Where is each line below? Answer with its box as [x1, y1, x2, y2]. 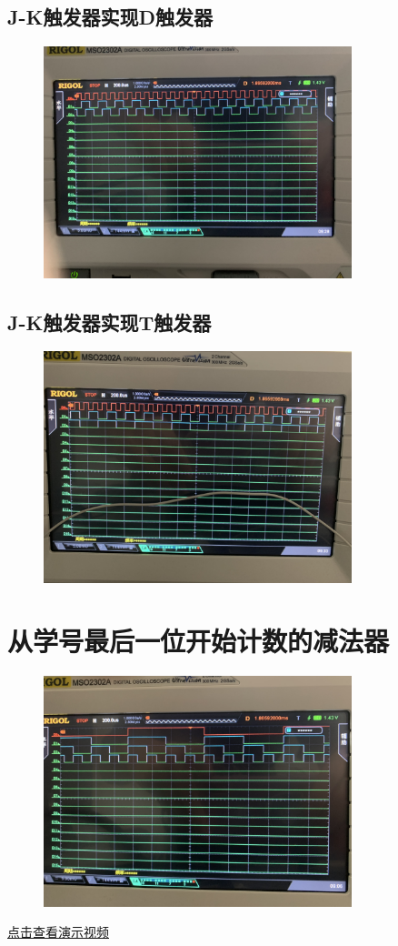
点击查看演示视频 [7, 922, 109, 941]
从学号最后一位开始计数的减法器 [7, 621, 390, 659]
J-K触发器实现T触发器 [7, 307, 212, 336]
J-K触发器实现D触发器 [7, 3, 213, 31]
